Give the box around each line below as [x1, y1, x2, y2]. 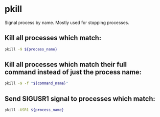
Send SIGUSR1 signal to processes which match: [4, 94, 155, 103]
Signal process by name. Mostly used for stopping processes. [4, 20, 130, 25]
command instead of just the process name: [4, 68, 142, 76]
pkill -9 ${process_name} [4, 47, 57, 52]
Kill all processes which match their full [4, 60, 127, 69]
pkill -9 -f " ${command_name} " [4, 81, 69, 86]
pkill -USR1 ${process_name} [4, 108, 64, 113]
